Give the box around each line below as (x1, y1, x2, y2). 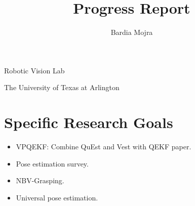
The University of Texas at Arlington (4, 82, 120, 93)
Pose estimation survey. (16, 158, 89, 169)
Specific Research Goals (4, 112, 173, 133)
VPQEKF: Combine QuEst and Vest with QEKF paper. (16, 141, 191, 152)
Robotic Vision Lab (4, 65, 65, 75)
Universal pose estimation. (16, 192, 98, 202)
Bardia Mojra (110, 27, 153, 37)
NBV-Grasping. (16, 175, 64, 186)
